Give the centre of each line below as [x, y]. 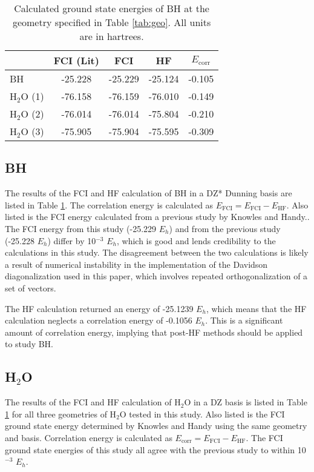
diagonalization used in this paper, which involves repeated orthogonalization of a [156, 276]
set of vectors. [31, 288]
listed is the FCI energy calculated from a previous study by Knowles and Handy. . [157, 217]
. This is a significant [244, 320]
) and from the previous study [225, 228]
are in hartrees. [112, 36]
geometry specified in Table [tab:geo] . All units [112, 22]
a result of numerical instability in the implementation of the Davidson [136, 264]
